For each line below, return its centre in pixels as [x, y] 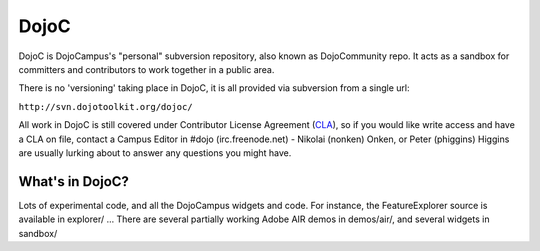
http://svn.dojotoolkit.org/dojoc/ [106, 106]
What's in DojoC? [74, 181]
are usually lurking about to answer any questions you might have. [155, 152]
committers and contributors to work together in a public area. [146, 69]
